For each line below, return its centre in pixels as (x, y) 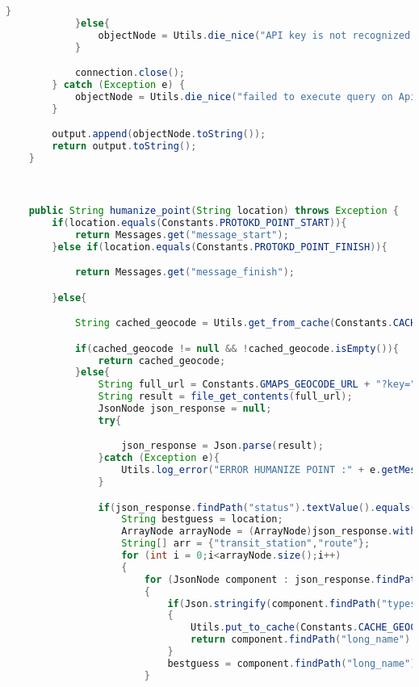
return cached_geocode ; (162, 360)
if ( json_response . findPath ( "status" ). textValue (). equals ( (257, 507)
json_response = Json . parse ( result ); (222, 446)
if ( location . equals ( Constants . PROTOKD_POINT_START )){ (199, 222)
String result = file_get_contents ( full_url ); (225, 397)
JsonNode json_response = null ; (185, 409)
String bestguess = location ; (202, 519)
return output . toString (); (124, 147)
